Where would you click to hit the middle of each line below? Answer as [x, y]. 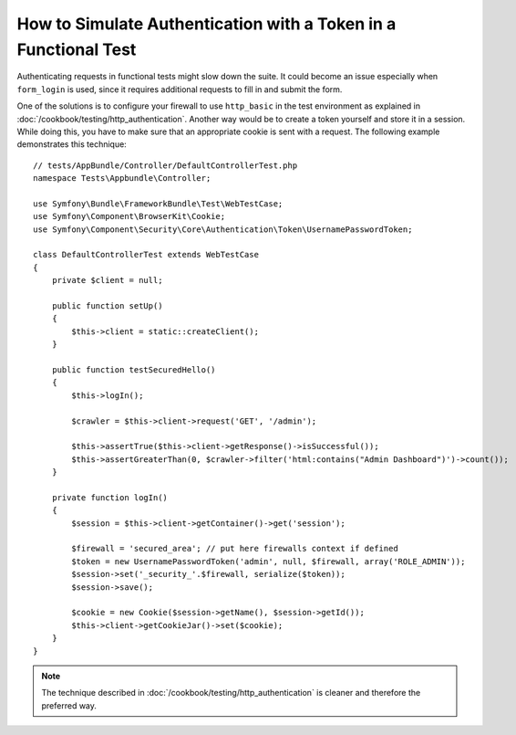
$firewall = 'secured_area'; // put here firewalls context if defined [235, 549]
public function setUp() [107, 305]
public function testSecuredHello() [134, 369]
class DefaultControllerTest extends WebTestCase [146, 255]
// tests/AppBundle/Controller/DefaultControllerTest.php [165, 165]
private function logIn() [110, 497]
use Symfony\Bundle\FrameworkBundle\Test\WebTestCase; [158, 204]
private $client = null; [107, 280]
